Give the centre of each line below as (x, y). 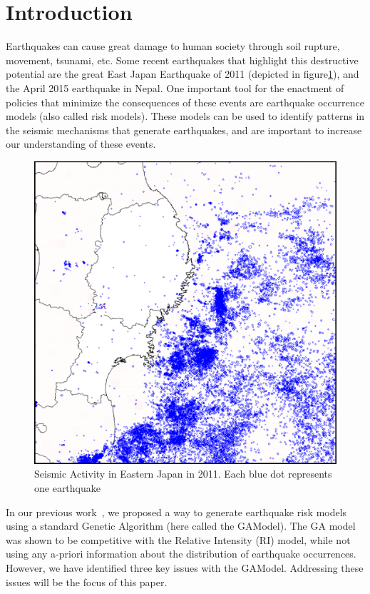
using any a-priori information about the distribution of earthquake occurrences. (181, 554)
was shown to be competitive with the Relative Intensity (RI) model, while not (178, 539)
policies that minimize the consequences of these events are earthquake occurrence (185, 102)
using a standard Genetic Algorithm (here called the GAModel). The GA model (181, 526)
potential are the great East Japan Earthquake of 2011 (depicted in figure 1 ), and (183, 74)
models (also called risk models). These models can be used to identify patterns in (185, 116)
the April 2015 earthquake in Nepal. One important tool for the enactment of (175, 87)
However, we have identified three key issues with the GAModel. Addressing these (185, 568)
